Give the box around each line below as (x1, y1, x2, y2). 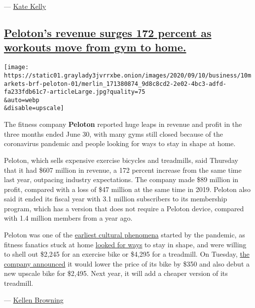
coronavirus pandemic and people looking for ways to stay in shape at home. (4, 138, 236, 149)
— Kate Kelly (4, 1, 46, 11)
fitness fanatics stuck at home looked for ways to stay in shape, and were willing (4, 239, 247, 249)
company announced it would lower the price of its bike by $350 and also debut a (4, 258, 250, 269)
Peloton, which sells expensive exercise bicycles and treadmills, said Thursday (4, 154, 238, 165)
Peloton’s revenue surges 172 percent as (4, 25, 212, 40)
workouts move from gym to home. (4, 39, 186, 55)
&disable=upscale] (4, 105, 64, 112)
